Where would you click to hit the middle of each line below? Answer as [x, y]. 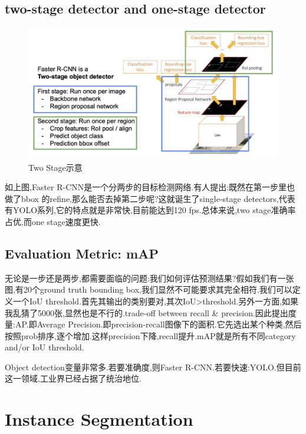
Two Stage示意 [55, 167]
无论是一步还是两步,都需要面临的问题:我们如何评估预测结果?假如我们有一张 [149, 278]
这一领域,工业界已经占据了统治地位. [73, 378]
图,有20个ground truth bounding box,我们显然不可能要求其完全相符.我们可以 [149, 289]
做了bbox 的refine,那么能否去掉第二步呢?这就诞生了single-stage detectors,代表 [150, 198]
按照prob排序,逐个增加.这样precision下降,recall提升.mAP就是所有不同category [150, 335]
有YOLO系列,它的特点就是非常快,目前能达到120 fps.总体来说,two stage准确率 [150, 210]
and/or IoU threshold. [45, 347]
